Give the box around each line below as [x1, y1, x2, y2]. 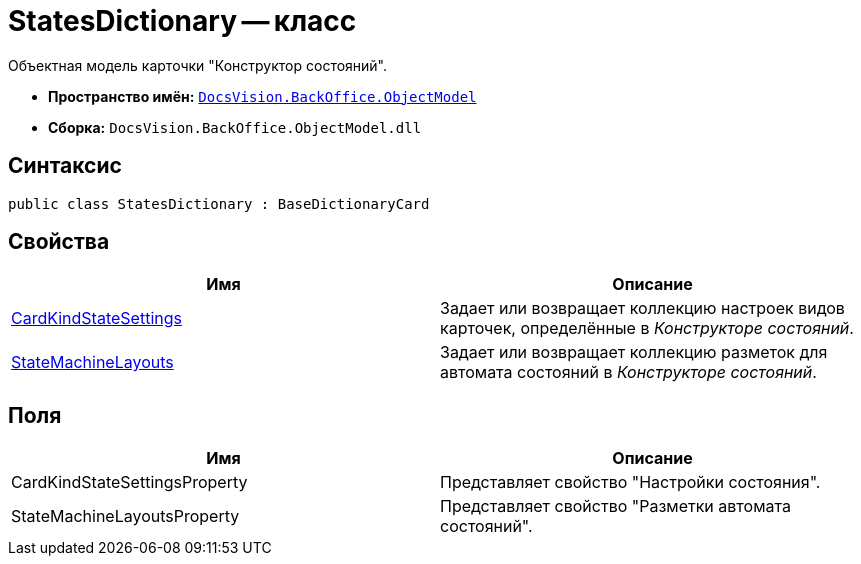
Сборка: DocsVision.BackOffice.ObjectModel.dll [48, 118, 422, 136]
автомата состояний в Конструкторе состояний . [440, 362, 817, 383]
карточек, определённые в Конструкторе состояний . [440, 318, 854, 339]
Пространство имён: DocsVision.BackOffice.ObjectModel [48, 87, 477, 105]
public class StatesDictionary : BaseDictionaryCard [8, 195, 430, 212]
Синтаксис [8, 153, 122, 179]
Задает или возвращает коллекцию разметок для [440, 342, 828, 363]
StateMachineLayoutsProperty [11, 506, 240, 527]
